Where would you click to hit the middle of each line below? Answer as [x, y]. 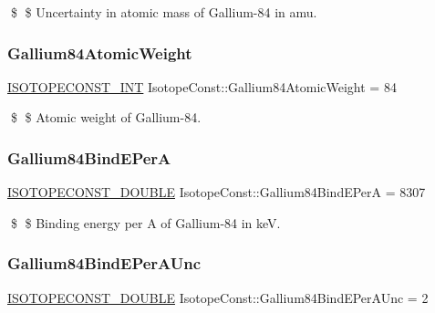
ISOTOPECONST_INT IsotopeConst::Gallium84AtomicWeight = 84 [202, 86]
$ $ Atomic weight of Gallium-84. [106, 117]
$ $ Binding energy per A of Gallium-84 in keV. [145, 222]
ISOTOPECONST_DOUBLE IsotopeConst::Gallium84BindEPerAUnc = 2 [218, 297]
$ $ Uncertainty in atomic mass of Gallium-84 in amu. [164, 12]
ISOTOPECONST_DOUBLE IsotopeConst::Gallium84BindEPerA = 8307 [217, 192]
